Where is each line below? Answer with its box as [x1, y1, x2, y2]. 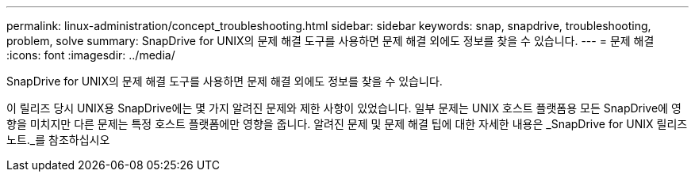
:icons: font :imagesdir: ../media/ [6, 48, 175, 62]
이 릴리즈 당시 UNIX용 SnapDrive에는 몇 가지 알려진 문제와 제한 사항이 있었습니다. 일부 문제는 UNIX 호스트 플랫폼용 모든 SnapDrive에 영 [6, 101, 682, 115]
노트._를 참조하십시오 [6, 133, 110, 146]
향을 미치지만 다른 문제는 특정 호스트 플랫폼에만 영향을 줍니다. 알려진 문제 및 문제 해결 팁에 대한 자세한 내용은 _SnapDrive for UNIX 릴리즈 [6, 117, 688, 131]
